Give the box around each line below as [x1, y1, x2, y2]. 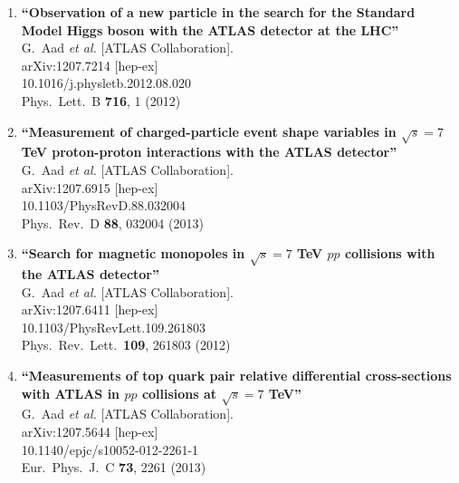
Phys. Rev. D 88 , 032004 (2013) [21, 213, 204, 232]
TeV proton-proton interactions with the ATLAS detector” [21, 142, 397, 161]
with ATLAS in [21, 383, 120, 402]
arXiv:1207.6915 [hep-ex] [21, 178, 158, 197]
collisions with [344, 244, 435, 263]
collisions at [141, 383, 217, 402]
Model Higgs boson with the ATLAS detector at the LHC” [21, 20, 399, 39]
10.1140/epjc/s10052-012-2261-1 [21, 440, 199, 459]
